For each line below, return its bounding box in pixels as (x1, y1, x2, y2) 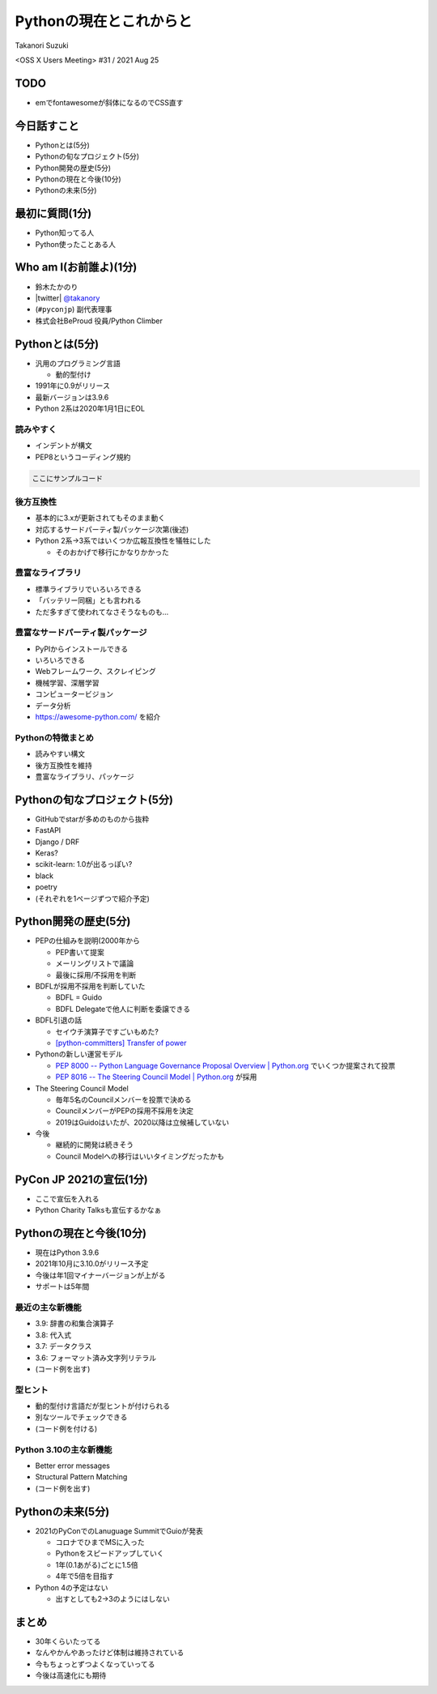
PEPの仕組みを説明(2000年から (35, 936, 141, 945)
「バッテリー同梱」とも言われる (35, 595, 142, 605)
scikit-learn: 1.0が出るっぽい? (35, 860, 133, 869)
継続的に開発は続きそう (55, 1140, 134, 1150)
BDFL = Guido (55, 992, 103, 1002)
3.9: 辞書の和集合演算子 (35, 1319, 114, 1329)
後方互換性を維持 (35, 760, 92, 770)
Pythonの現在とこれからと (15, 12, 193, 30)
